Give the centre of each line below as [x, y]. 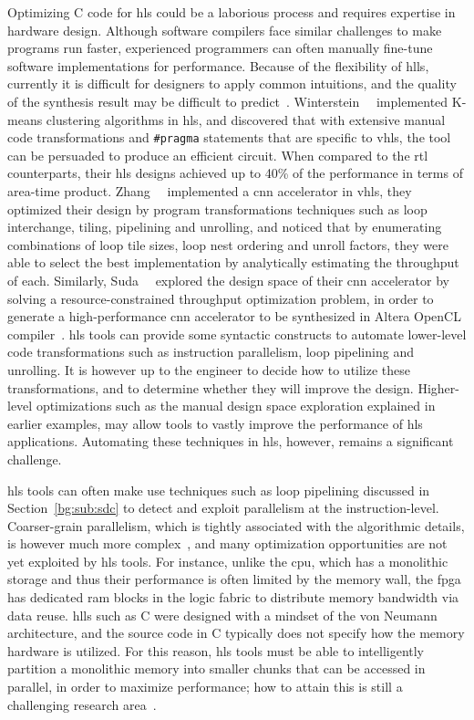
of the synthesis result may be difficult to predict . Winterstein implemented [228, 101]
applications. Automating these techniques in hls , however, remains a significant [231, 441]
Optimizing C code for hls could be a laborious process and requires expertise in [232, 12]
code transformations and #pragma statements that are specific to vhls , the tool [229, 137]
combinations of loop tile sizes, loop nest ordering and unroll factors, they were [228, 244]
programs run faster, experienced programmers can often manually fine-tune [220, 48]
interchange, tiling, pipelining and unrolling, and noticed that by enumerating [225, 227]
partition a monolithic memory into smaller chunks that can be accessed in [216, 668]
